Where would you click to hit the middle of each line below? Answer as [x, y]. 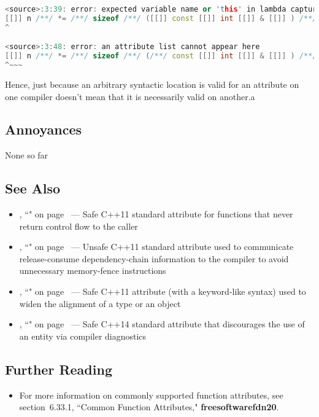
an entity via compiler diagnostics [83, 336]
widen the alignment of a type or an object [100, 303]
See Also [33, 188]
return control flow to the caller [79, 226]
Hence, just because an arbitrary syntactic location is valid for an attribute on [152, 84]
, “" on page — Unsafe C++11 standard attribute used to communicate [156, 247]
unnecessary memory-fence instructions [93, 271]
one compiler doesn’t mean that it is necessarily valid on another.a [130, 96]
